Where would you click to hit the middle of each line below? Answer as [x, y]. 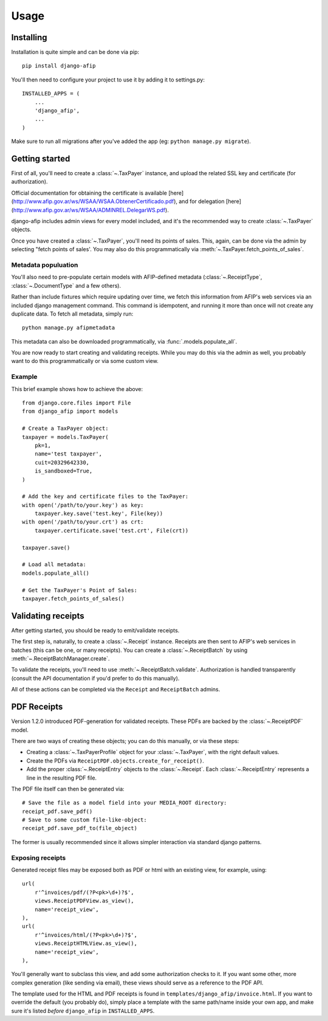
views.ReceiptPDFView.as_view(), [84, 901]
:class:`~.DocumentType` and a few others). [66, 285]
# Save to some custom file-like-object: [84, 820]
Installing [29, 37]
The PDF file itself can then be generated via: [68, 789]
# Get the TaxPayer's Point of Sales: [80, 590]
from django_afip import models [70, 411]
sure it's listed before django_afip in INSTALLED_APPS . [83, 1011]
